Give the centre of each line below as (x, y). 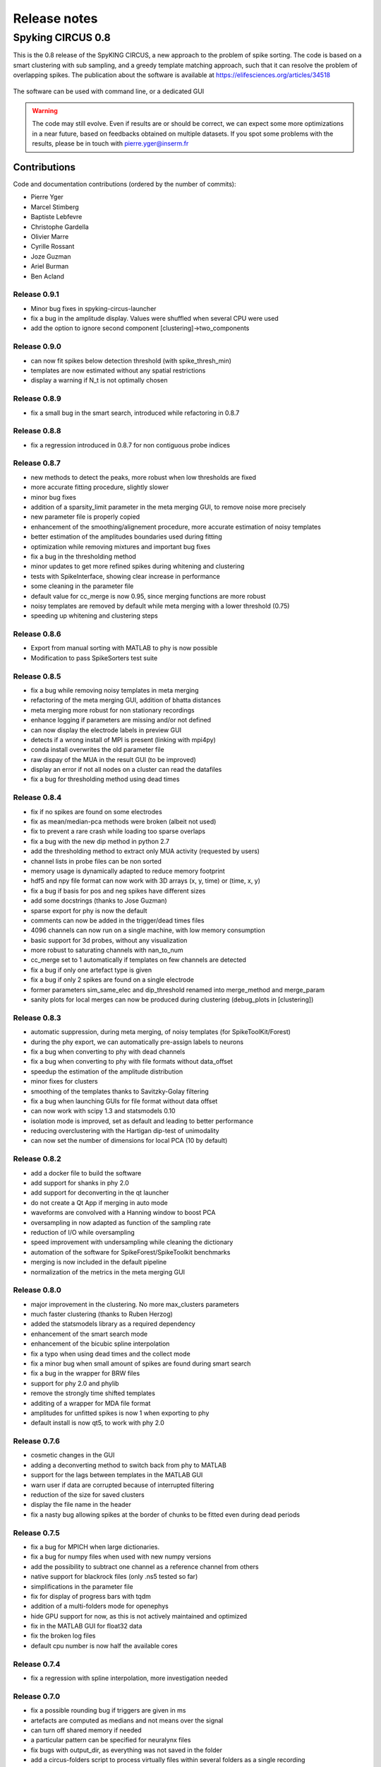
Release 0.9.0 (37, 346)
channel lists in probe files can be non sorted (96, 861)
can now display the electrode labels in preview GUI (106, 730)
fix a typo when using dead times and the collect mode (110, 1354)
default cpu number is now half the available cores (104, 1645)
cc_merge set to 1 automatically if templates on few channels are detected (139, 960)
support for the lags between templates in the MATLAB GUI (117, 1475)
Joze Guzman (51, 256)
